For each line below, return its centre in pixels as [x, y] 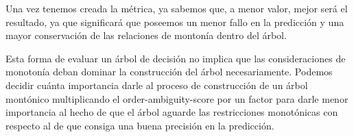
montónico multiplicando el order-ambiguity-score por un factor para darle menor [177, 98]
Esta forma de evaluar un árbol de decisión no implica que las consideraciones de [176, 58]
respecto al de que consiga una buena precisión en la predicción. [140, 125]
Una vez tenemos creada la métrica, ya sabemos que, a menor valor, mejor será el [177, 8]
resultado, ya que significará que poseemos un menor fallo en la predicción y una [175, 22]
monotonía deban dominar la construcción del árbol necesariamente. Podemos [169, 72]
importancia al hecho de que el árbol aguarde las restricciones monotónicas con [172, 112]
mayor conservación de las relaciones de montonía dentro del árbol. [146, 35]
